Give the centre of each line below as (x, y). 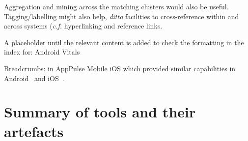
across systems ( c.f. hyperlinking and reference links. (83, 26)
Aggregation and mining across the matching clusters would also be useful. (116, 6)
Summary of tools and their (100, 112)
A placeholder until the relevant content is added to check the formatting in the (124, 42)
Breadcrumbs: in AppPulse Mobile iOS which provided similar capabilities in (120, 68)
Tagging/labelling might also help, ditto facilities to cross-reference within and (122, 16)
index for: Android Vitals (42, 52)
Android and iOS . (34, 78)
